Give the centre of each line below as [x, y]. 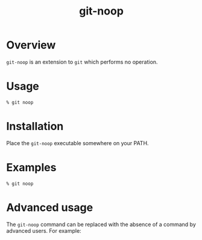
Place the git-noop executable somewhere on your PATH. [77, 143]
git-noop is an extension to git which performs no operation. [82, 62]
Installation [35, 127]
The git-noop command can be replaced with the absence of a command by [101, 224]
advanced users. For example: [44, 230]
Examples [31, 167]
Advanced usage [50, 207]
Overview [31, 45]
